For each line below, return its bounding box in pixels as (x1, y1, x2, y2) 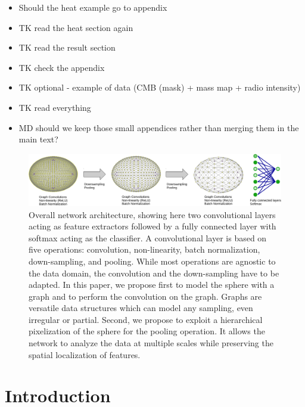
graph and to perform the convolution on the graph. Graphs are (29, 290, 262, 302)
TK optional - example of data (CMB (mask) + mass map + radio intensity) (18, 81, 301, 94)
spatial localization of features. (29, 348, 141, 361)
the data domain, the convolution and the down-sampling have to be (29, 266, 279, 279)
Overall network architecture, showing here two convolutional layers (29, 208, 276, 220)
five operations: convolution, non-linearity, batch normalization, (29, 243, 260, 256)
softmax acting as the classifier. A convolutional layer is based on (29, 231, 267, 244)
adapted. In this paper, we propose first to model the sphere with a (29, 278, 275, 291)
